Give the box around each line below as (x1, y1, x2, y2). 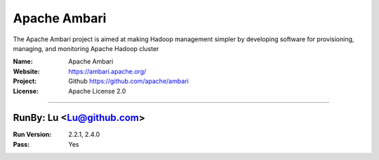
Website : (13, 67, 40, 75)
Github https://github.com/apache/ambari (68, 77, 189, 85)
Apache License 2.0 (68, 87, 126, 95)
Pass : (13, 140, 30, 148)
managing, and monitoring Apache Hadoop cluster (13, 44, 159, 52)
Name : (13, 57, 33, 66)
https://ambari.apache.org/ (68, 67, 147, 75)
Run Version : (13, 130, 52, 139)
